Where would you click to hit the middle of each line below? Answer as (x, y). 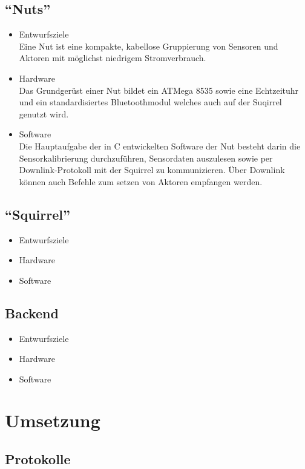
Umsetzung (53, 420)
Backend (32, 313)
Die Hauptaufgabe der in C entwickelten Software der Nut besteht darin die (160, 146)
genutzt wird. (44, 113)
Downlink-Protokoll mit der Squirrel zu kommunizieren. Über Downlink (152, 170)
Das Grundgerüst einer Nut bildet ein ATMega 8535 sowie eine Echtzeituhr (159, 90)
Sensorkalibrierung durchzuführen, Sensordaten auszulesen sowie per (146, 158)
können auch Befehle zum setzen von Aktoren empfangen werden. (141, 181)
